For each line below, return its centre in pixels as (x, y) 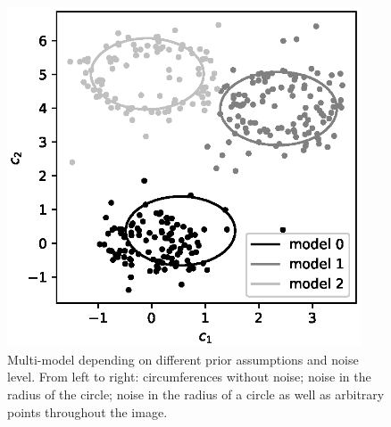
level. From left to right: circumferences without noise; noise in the (189, 377)
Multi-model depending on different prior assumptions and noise (183, 359)
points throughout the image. (87, 411)
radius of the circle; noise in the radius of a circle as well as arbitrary (196, 394)
